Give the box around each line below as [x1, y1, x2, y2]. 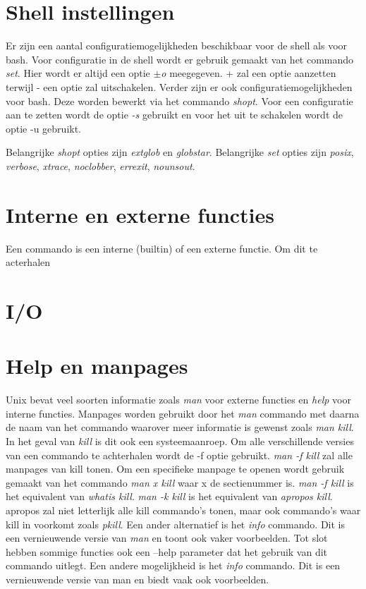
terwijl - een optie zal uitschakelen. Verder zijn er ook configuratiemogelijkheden [6, 79, 353, 94]
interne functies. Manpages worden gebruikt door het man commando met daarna [6, 406, 360, 420]
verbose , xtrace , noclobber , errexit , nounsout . [6, 158, 195, 173]
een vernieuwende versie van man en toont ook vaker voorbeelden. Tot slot [6, 530, 328, 545]
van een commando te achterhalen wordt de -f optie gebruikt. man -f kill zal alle [6, 447, 353, 462]
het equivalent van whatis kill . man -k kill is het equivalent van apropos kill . [6, 489, 333, 504]
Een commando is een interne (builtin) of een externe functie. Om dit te [6, 241, 318, 255]
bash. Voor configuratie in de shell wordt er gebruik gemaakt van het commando [6, 51, 354, 66]
